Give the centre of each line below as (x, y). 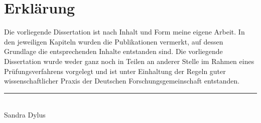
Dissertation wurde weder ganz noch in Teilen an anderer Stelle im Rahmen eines (129, 61)
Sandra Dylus (25, 115)
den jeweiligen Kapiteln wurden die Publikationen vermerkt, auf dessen (114, 41)
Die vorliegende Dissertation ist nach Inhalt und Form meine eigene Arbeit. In (124, 32)
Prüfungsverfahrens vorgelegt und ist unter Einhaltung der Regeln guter (115, 71)
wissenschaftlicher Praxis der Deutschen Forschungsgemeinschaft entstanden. (122, 81)
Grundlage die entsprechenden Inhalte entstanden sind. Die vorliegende (113, 51)
